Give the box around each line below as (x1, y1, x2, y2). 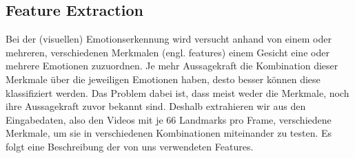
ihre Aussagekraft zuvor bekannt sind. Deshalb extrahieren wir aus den (6, 99, 306, 113)
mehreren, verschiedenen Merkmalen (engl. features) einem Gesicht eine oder (6, 45, 329, 59)
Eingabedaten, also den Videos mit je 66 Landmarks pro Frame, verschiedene (6, 112, 332, 126)
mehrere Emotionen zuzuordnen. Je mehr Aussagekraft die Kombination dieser (6, 58, 338, 73)
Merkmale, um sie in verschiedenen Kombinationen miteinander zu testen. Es (6, 126, 332, 140)
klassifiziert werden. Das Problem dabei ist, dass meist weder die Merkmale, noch (6, 85, 349, 100)
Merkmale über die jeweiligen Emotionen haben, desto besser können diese (6, 71, 321, 86)
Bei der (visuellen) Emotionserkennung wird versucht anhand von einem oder (6, 32, 332, 46)
